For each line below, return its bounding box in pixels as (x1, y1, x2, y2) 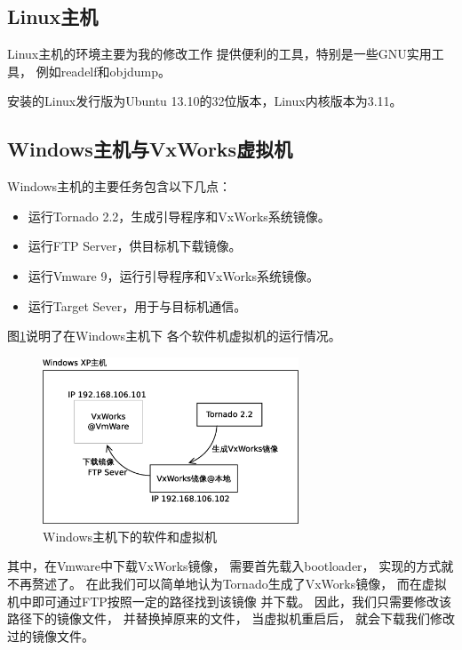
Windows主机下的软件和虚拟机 (43, 526, 218, 545)
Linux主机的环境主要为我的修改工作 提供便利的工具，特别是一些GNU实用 (7, 44, 432, 63)
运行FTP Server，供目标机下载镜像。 (28, 237, 242, 255)
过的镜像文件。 (7, 626, 94, 645)
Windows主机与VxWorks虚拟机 (7, 135, 293, 163)
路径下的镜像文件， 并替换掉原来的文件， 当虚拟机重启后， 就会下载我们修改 (7, 609, 455, 628)
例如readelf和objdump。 (36, 61, 171, 80)
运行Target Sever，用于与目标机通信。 (28, 296, 247, 315)
